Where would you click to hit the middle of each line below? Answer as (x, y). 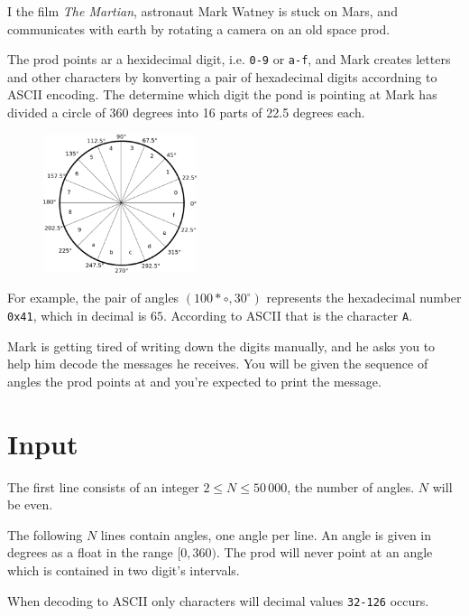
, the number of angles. (351, 486)
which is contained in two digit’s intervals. (124, 569)
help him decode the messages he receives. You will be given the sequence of (218, 364)
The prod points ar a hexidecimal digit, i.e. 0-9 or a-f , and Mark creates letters (229, 59)
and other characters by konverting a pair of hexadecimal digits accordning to (222, 76)
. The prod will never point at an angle (325, 552)
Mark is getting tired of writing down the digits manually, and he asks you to (221, 345)
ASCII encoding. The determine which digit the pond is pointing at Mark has (222, 94)
